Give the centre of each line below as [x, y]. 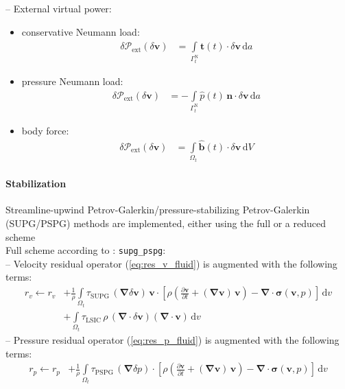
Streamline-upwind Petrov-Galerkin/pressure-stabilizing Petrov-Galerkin [158, 210]
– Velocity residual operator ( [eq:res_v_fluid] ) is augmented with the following [171, 263]
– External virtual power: [59, 8]
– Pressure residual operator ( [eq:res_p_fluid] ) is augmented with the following [172, 340]
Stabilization [36, 184]
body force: [45, 130]
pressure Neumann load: [72, 81]
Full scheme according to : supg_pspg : [86, 250]
